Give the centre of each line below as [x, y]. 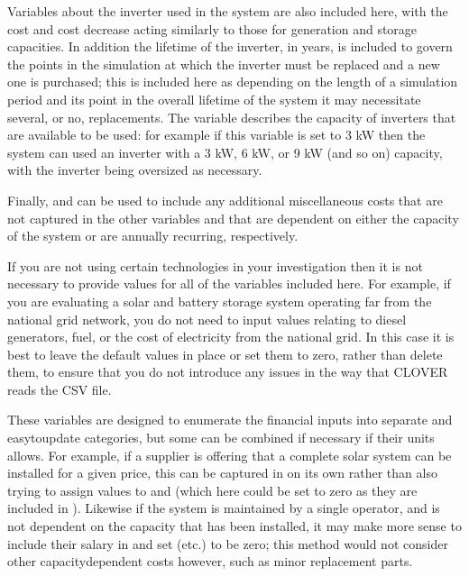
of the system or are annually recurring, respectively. [153, 236]
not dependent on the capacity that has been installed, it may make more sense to [234, 526]
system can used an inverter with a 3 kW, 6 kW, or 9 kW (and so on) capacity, [225, 152]
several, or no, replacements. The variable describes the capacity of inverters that [232, 117]
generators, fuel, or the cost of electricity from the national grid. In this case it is [231, 337]
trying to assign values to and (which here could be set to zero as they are [212, 490]
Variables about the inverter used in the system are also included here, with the [228, 11]
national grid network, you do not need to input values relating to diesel [207, 319]
